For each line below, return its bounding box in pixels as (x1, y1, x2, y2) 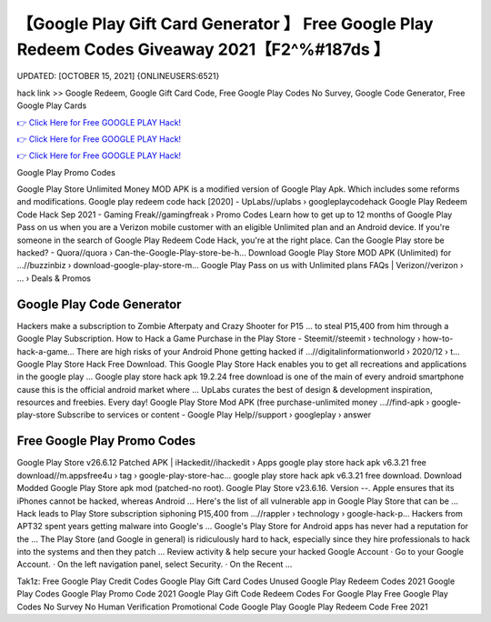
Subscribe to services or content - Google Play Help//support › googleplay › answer (56, 409, 372, 420)
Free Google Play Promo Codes (16, 433, 196, 449)
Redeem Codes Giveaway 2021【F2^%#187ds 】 (16, 39, 390, 59)
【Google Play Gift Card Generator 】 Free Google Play (16, 14, 434, 34)
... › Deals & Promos (16, 273, 91, 284)
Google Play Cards (16, 100, 87, 111)
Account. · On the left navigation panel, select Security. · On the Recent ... (16, 559, 293, 570)
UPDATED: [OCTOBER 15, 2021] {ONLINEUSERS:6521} (16, 71, 220, 82)
